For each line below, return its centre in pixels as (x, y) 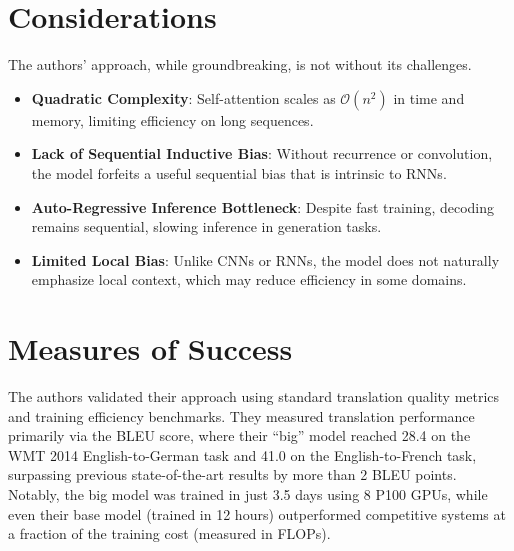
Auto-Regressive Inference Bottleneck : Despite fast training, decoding (263, 206)
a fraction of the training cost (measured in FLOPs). (169, 533)
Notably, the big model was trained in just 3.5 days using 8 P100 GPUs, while (248, 493)
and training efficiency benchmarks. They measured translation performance (241, 415)
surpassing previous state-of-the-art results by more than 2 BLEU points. (232, 474)
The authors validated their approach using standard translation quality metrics (254, 396)
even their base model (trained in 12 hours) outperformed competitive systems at (257, 513)
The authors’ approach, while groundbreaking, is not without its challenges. (240, 64)
